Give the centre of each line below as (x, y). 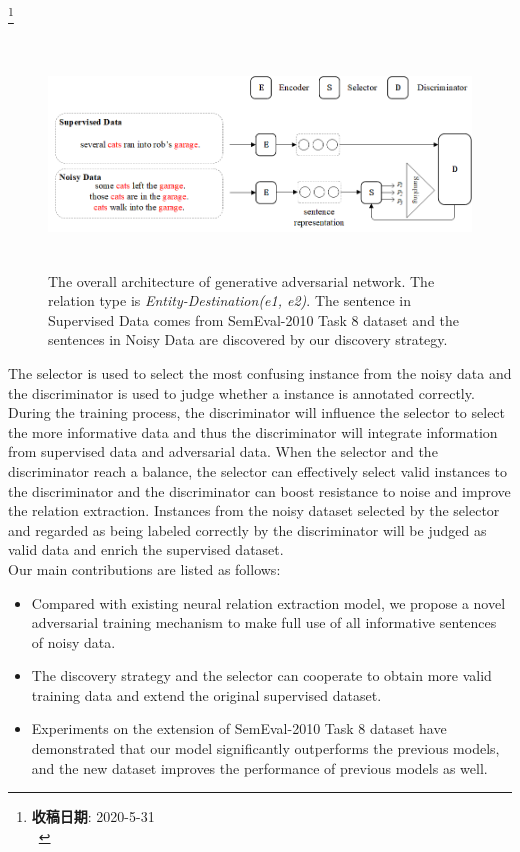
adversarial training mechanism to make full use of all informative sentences (264, 622)
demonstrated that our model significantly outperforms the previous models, (265, 748)
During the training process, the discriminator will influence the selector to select (257, 412)
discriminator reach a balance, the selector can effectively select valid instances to (258, 470)
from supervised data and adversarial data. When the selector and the (223, 451)
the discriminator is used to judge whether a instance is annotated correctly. (241, 392)
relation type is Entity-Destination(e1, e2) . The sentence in (230, 300)
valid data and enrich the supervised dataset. (146, 549)
